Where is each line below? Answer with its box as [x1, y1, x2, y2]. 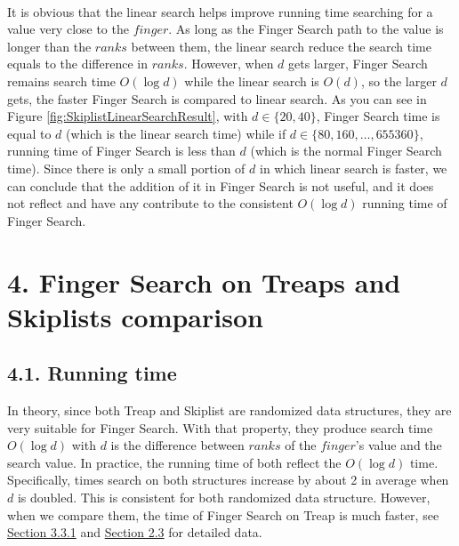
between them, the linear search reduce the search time [131, 36, 431, 55]
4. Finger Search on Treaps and [7, 263, 401, 300]
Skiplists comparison [7, 298, 263, 334]
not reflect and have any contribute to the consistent [7, 194, 294, 213]
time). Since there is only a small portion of [7, 158, 246, 177]
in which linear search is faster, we [260, 158, 447, 177]
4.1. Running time [7, 359, 177, 387]
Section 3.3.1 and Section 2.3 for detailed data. [7, 523, 262, 542]
